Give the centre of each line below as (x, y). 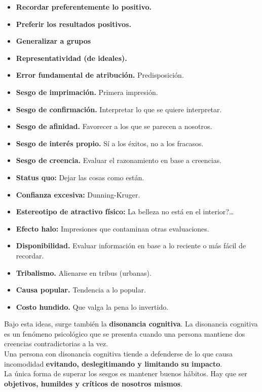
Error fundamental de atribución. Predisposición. (100, 75)
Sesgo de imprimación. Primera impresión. (87, 92)
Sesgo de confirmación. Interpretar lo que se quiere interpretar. (119, 109)
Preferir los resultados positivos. (73, 24)
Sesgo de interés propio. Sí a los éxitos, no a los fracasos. (110, 143)
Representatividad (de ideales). (71, 58)
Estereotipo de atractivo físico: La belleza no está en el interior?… (125, 211)
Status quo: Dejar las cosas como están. (80, 177)
